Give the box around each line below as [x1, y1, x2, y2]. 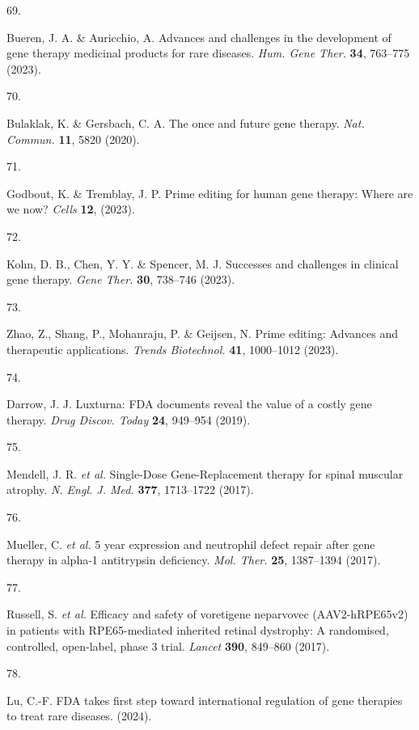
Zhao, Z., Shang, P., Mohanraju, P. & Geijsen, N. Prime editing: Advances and [6, 325, 398, 342]
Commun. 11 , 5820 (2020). [6, 130, 140, 147]
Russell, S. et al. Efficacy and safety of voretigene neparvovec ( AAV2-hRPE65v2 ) [6, 606, 408, 622]
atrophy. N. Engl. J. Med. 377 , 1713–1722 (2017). [6, 481, 254, 498]
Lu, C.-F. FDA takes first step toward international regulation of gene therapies [6, 691, 403, 708]
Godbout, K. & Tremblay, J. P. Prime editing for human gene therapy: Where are [6, 184, 413, 201]
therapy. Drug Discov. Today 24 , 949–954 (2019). [6, 411, 251, 428]
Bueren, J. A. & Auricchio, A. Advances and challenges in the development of [6, 28, 391, 45]
